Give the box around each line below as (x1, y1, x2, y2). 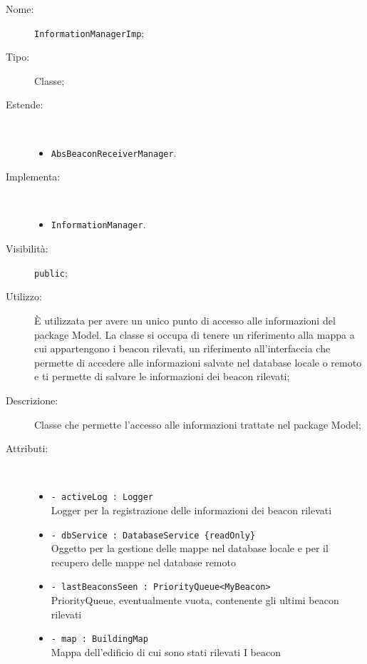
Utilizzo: (6, 289, 42, 304)
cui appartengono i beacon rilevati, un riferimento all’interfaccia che (34, 341, 331, 356)
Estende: (6, 97, 43, 112)
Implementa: (6, 169, 61, 184)
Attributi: (6, 441, 48, 456)
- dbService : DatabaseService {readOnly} (51, 530, 256, 541)
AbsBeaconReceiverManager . (51, 145, 177, 160)
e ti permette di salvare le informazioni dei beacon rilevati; (34, 369, 290, 384)
